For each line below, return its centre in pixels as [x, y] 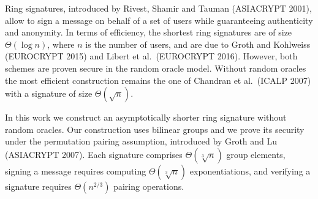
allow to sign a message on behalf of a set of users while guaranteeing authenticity [159, 20]
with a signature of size [49, 93]
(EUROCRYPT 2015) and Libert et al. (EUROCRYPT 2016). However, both [151, 56]
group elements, [256, 154]
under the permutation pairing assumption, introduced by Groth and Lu [141, 141]
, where [61, 44]
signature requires [38, 186]
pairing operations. [149, 186]
